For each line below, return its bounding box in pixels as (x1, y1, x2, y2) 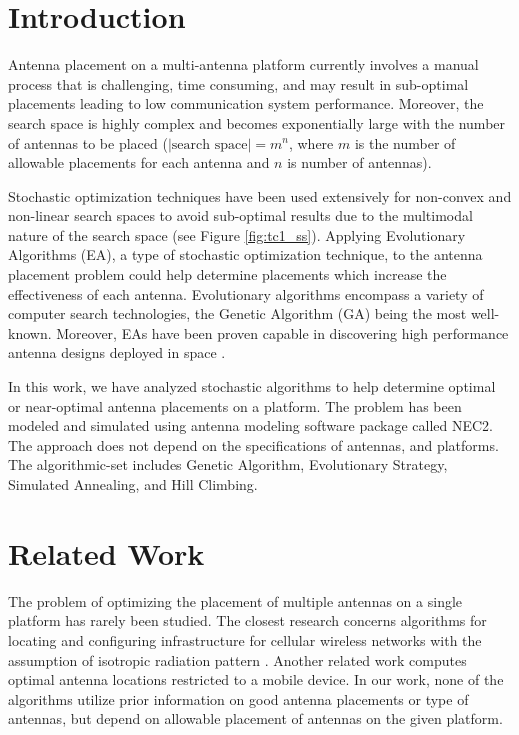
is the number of (354, 132, 456, 153)
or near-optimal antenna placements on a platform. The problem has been (8, 395, 462, 416)
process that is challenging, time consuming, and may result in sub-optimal (8, 73, 469, 94)
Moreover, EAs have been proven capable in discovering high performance (56, 322, 509, 343)
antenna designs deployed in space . (8, 342, 226, 363)
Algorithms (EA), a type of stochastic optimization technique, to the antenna (8, 244, 483, 265)
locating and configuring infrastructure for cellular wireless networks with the (8, 629, 482, 650)
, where (288, 132, 334, 153)
